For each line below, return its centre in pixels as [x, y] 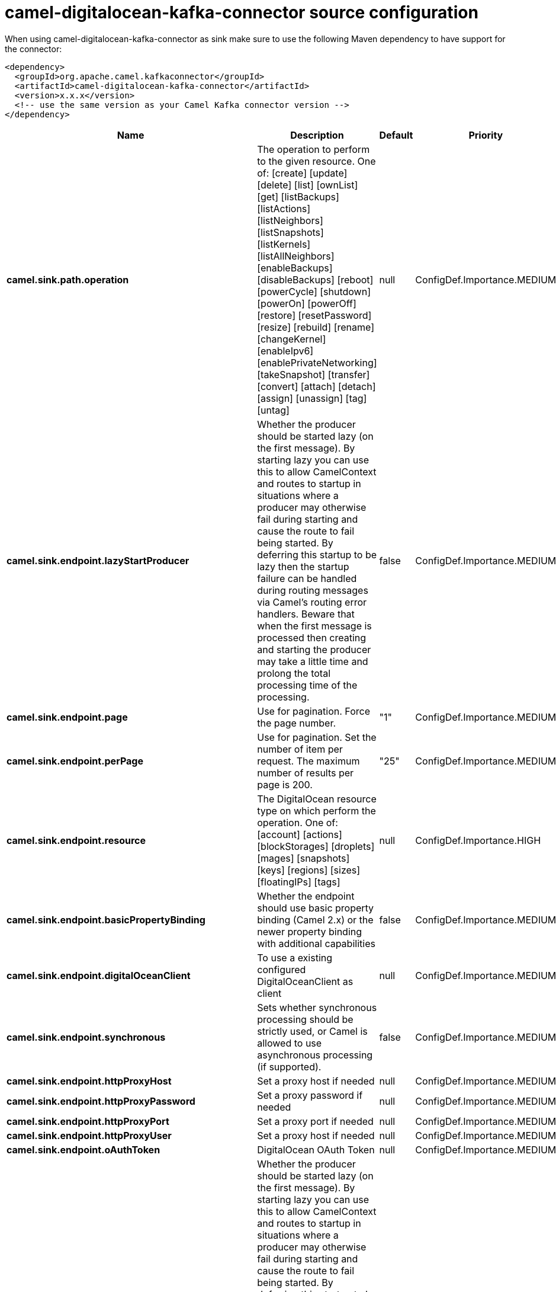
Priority [486, 135]
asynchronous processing [315, 1055]
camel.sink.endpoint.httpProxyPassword [101, 1101]
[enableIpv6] [285, 351]
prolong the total [294, 673]
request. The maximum [309, 761]
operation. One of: [298, 822]
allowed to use [290, 1043]
